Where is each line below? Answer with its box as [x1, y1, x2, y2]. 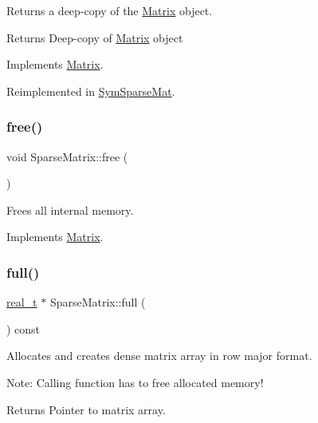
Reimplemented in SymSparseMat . [6, 82, 175, 99]
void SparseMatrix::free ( [6, 148, 128, 164]
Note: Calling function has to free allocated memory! [6, 374, 264, 390]
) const [6, 320, 41, 337]
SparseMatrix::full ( [49, 294, 146, 310]
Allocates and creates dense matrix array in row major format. [6, 347, 312, 364]
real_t [6, 294, 37, 310]
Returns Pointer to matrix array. [6, 401, 166, 417]
